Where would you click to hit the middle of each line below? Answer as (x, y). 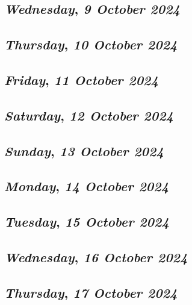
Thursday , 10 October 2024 (91, 44)
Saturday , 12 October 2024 (89, 115)
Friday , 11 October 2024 (81, 79)
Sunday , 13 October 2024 (84, 150)
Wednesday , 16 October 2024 (96, 256)
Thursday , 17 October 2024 (91, 292)
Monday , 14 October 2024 (87, 186)
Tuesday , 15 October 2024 (87, 222)
